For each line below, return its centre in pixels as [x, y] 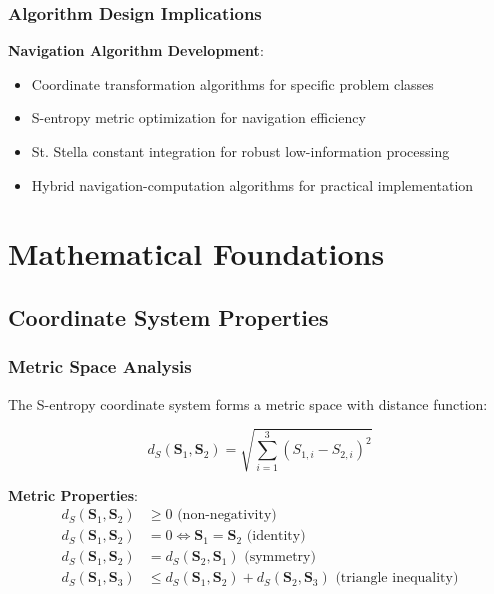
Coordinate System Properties [168, 316]
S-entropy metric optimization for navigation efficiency [198, 117]
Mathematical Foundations [196, 253]
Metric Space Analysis [100, 366]
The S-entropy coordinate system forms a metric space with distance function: [248, 403]
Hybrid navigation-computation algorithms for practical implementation [252, 184]
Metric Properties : [73, 494]
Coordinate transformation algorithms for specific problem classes [232, 83]
